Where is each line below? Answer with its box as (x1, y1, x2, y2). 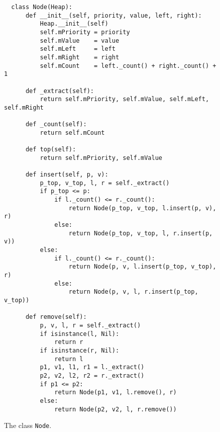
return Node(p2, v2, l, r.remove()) (54, 405, 177, 413)
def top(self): (25, 146, 76, 153)
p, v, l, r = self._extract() (40, 321, 141, 329)
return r (54, 338, 83, 346)
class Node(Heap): (11, 4, 73, 11)
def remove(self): (25, 313, 87, 321)
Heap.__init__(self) (40, 20, 108, 28)
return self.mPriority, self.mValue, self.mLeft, (40, 96, 209, 103)
